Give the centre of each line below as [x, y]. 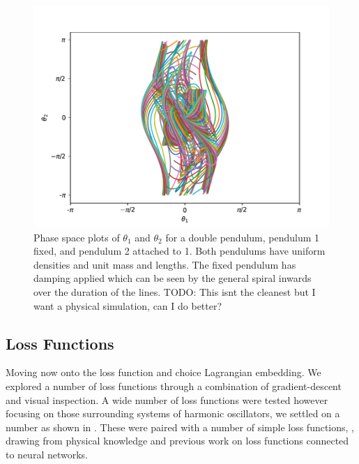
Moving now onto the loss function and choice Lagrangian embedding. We [163, 372]
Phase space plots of [77, 237]
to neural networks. [47, 454]
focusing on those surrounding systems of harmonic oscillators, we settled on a [173, 413]
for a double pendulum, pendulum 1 [243, 237]
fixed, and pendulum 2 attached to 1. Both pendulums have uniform [179, 251]
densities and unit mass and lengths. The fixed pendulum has [165, 264]
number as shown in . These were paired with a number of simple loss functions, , [180, 427]
